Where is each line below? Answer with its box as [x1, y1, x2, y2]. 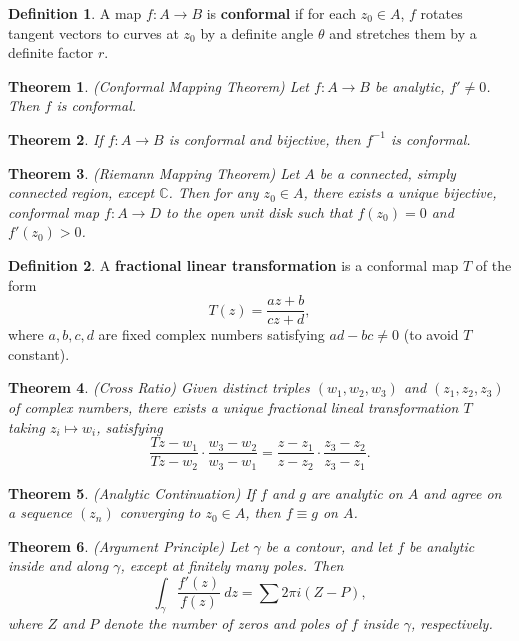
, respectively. [410, 613, 493, 634]
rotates [420, 3, 463, 23]
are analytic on [310, 482, 403, 503]
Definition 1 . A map [8, 3, 142, 23]
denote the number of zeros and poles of [103, 613, 346, 634]
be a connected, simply [319, 162, 456, 183]
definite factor [8, 42, 94, 63]
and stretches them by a [329, 22, 477, 43]
